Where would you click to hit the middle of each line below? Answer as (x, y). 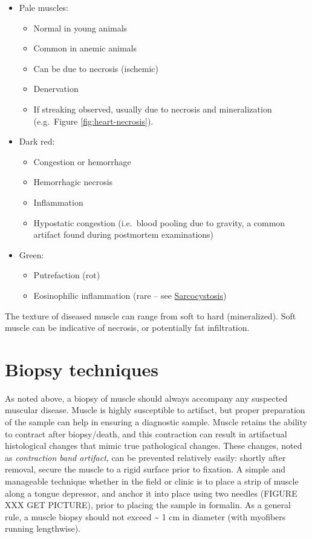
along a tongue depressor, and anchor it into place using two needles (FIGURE (151, 493)
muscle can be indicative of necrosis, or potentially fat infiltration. (127, 328)
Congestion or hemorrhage (82, 161)
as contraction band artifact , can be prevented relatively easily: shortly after (145, 457)
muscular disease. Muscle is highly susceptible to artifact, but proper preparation (155, 410)
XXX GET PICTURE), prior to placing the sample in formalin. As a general (148, 505)
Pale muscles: (44, 7)
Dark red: (37, 141)
